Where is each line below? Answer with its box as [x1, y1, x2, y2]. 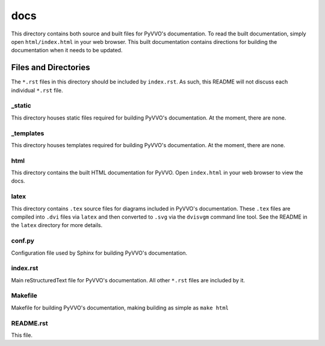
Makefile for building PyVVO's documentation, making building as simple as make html [11, 304, 229, 311]
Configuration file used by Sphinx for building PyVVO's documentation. [11, 249, 188, 256]
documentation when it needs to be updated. [11, 47, 123, 54]
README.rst [11, 319, 48, 327]
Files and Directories [11, 62, 90, 73]
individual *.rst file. [11, 86, 63, 94]
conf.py [11, 237, 34, 245]
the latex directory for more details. [11, 222, 102, 229]
